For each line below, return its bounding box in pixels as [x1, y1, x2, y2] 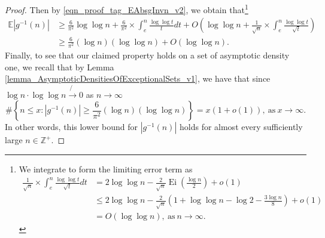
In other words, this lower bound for [5, 120, 138, 133]
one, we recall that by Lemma [5, 60, 114, 73]
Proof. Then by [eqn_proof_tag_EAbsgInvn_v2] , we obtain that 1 [5, 2, 248, 16]
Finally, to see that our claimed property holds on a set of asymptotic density [5, 48, 290, 61]
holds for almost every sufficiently [179, 120, 303, 133]
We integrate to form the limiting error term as [19, 162, 193, 175]
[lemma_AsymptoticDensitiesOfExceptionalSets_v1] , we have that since [5, 72, 271, 85]
